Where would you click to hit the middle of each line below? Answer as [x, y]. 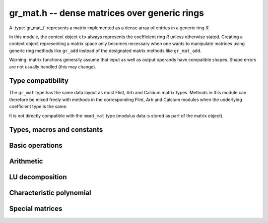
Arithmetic [26, 161]
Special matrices [36, 209]
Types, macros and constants [56, 130]
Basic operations [36, 145]
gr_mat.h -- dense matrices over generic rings [107, 13]
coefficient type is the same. [38, 107]
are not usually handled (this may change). [53, 66]
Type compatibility [39, 81]
